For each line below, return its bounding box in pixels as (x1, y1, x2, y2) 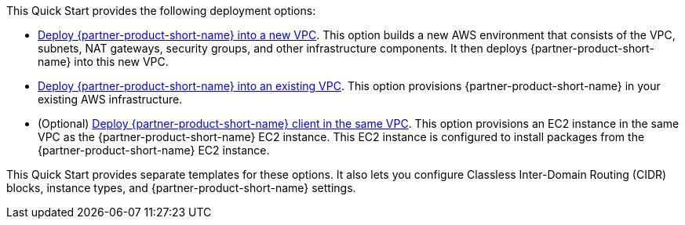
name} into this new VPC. (38, 55, 169, 68)
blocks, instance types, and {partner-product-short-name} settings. (6, 181, 356, 194)
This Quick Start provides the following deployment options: (6, 4, 316, 17)
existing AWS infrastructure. (38, 93, 183, 106)
